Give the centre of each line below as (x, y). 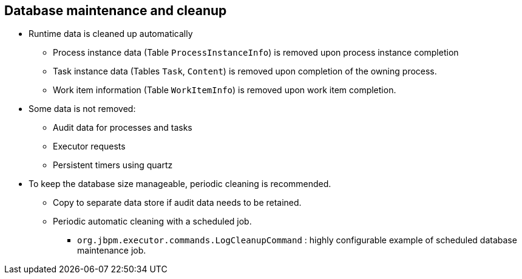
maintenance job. (112, 251)
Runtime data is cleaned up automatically (111, 34)
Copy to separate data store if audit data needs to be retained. (177, 203)
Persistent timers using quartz (113, 165)
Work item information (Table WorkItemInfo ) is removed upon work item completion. (225, 90)
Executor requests (89, 146)
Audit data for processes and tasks (123, 128)
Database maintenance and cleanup (116, 11)
